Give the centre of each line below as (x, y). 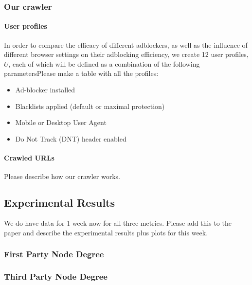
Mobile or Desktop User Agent (61, 122)
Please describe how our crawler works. (62, 176)
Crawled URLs (29, 157)
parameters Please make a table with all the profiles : (81, 73)
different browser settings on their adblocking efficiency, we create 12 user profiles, (126, 54)
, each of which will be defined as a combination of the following (104, 63)
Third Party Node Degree (56, 276)
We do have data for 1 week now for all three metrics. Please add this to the (118, 223)
